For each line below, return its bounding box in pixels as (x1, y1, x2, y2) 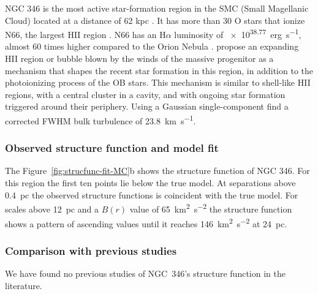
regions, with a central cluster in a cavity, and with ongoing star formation (5, 88, 286, 100)
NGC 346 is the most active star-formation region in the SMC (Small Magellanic (5, 2, 309, 14)
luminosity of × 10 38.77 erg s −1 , (174, 26, 301, 40)
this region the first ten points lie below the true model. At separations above (5, 176, 296, 189)
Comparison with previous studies (5, 243, 177, 258)
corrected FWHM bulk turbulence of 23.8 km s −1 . (5, 113, 196, 127)
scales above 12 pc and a (5, 202, 99, 215)
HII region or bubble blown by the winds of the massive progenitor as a (5, 52, 274, 65)
